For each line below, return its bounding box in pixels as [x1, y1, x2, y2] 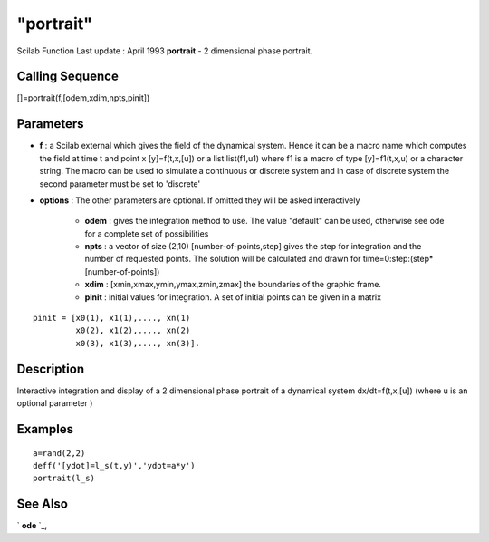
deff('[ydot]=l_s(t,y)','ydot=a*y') [33, 460, 196, 470]
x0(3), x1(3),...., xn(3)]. [75, 338, 201, 348]
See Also [16, 497, 68, 512]
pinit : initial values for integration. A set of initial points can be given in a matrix [84, 291, 382, 303]
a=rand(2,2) [33, 448, 86, 458]
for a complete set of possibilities [84, 227, 209, 239]
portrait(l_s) [33, 473, 95, 484]
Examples [16, 421, 74, 437]
